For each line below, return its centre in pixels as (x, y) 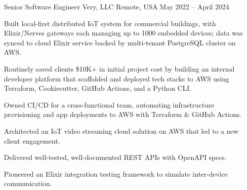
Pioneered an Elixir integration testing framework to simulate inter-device (116, 173)
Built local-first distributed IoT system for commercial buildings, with (110, 23)
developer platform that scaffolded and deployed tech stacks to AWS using (117, 78)
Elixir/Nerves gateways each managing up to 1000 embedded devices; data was (123, 33)
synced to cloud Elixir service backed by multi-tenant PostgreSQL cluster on (120, 42)
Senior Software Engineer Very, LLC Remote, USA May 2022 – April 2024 (117, 6)
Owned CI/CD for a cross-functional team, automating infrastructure (109, 104)
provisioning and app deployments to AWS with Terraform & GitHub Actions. (123, 114)
